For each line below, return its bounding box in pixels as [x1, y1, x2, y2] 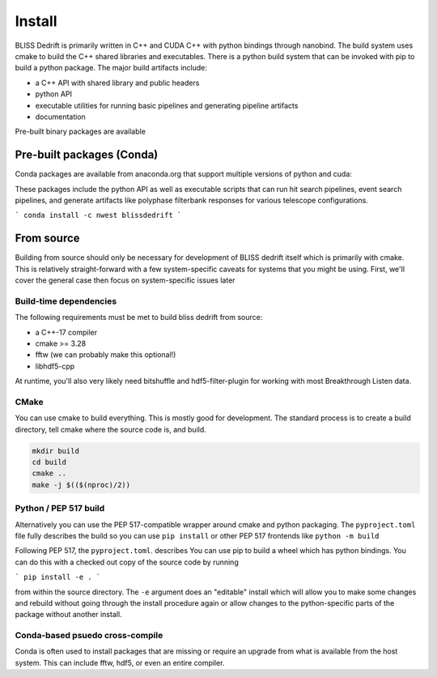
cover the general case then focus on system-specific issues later [15, 275, 235, 285]
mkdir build [32, 446, 80, 455]
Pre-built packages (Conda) [15, 148, 159, 162]
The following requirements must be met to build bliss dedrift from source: [15, 313, 263, 322]
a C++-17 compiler [35, 327, 97, 337]
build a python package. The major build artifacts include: [15, 63, 208, 73]
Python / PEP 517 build [15, 503, 105, 514]
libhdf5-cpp [35, 361, 75, 371]
